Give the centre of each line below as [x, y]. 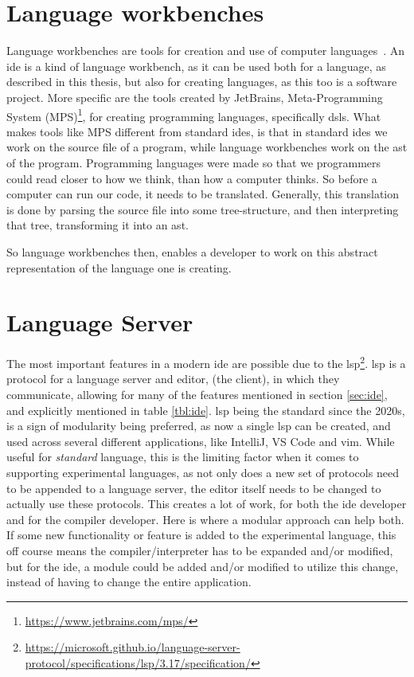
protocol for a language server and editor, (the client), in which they [173, 379]
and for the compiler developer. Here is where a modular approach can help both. [205, 519]
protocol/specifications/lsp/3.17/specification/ [138, 662]
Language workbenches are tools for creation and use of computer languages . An [206, 51]
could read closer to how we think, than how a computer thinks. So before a [192, 178]
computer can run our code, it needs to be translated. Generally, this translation [203, 194]
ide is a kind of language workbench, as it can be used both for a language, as [196, 66]
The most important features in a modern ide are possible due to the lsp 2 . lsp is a [206, 362]
